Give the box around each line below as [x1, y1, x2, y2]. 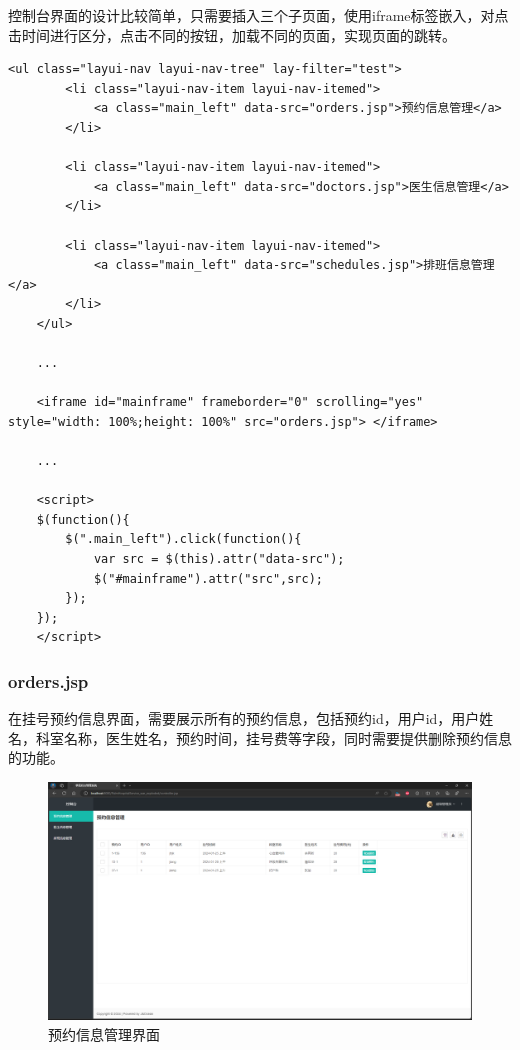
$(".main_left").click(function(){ [65, 532, 302, 547]
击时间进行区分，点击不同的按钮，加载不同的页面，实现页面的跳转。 [8, 24, 456, 45]
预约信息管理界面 [48, 1023, 160, 1044]
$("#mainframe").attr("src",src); [93, 571, 323, 586]
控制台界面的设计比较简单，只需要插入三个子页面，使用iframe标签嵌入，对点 [8, 5, 509, 25]
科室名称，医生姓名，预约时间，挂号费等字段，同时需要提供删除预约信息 [35, 727, 512, 748]
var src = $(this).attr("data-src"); [93, 552, 345, 567]
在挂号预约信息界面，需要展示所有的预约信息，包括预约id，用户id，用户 [8, 708, 480, 729]
